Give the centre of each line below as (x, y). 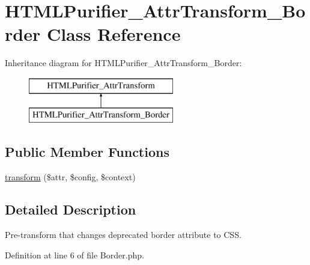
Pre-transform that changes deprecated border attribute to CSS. (123, 235)
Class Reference (114, 34)
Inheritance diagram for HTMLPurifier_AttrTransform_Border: (123, 63)
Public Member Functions (87, 152)
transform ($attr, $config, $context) (70, 177)
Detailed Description (71, 209)
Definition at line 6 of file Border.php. (74, 254)
